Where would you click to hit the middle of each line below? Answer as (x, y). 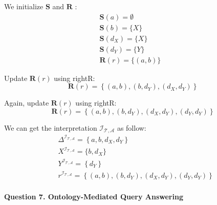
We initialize (24, 6)
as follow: (132, 127)
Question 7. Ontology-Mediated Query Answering (94, 196)
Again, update (27, 103)
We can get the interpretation (51, 127)
